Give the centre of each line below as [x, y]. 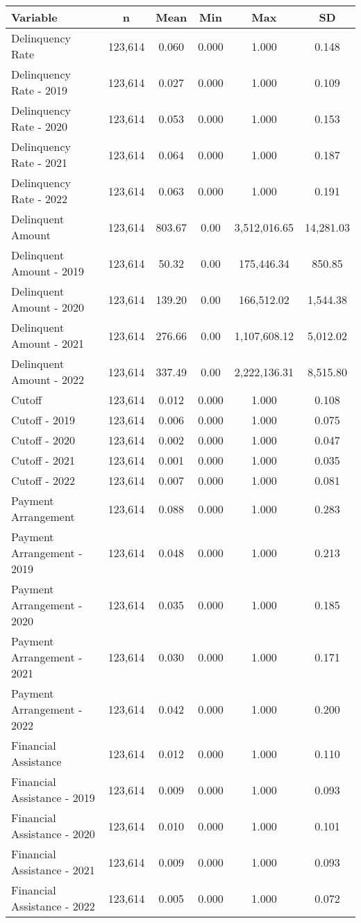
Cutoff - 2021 [43, 460]
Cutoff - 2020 [43, 440]
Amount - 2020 [48, 307]
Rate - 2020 [40, 126]
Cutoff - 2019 [43, 420]
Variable [34, 17]
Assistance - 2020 [53, 834]
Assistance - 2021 [53, 870]
